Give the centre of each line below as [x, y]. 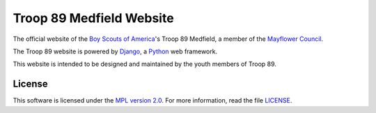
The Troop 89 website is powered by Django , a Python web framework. [115, 51]
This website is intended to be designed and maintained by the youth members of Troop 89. [144, 64]
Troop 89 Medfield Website [93, 18]
